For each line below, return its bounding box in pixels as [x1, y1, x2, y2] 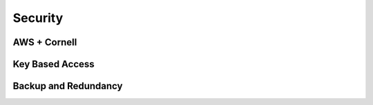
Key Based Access [12, 58, 95, 70]
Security [12, 10, 64, 25]
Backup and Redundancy [12, 80, 123, 92]
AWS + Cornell [12, 36, 77, 48]
